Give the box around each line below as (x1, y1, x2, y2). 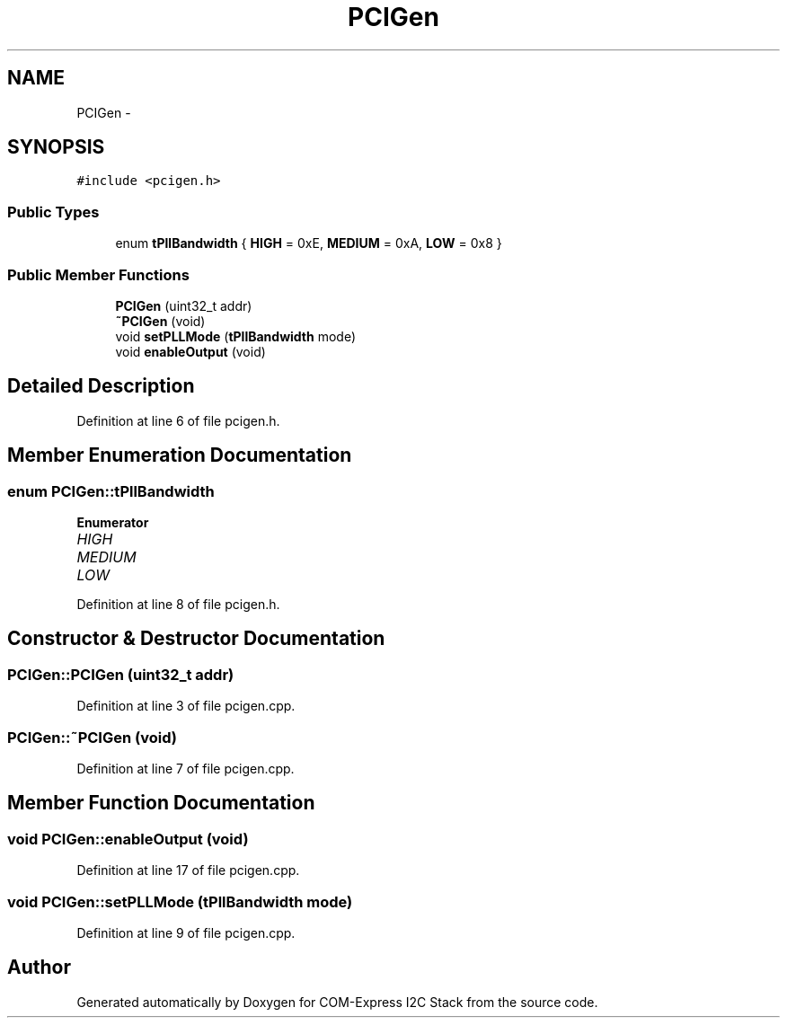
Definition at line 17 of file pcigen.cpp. (76, 862, 300, 879)
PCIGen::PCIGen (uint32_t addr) (7, 665, 234, 684)
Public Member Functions (7, 265, 190, 284)
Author (7, 956, 71, 979)
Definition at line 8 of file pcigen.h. (76, 596, 280, 612)
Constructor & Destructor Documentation (7, 627, 385, 650)
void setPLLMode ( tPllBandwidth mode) (115, 328, 357, 344)
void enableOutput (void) (115, 343, 266, 359)
